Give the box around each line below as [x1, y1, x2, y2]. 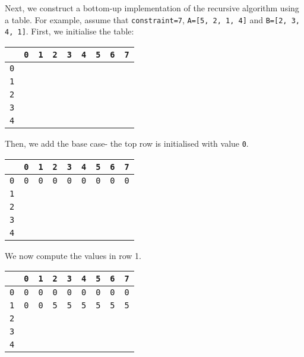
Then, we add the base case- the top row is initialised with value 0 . [5, 137, 249, 149]
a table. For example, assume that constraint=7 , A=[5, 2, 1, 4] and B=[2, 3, [5, 13, 300, 26]
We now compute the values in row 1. [5, 249, 141, 261]
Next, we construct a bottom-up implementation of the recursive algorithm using [5, 2, 299, 14]
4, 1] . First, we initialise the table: [5, 25, 134, 37]
